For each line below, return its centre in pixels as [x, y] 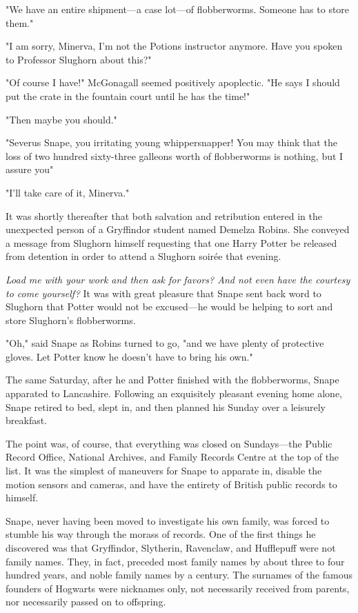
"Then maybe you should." [61, 119]
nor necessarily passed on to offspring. [86, 602]
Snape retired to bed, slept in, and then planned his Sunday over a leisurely [166, 406]
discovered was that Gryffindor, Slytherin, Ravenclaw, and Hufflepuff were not [171, 547]
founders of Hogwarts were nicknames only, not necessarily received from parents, [178, 588]
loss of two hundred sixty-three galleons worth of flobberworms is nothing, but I [175, 155]
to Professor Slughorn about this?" [79, 59]
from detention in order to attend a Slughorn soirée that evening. [143, 256]
